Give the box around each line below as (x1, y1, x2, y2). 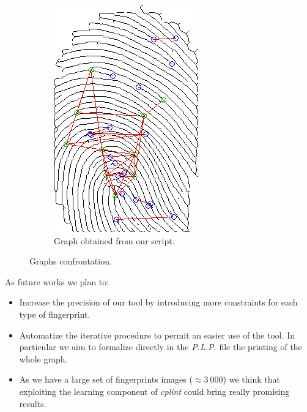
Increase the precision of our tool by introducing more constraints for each (19, 296, 298, 309)
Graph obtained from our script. (54, 234, 175, 247)
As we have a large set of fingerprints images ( (19, 373, 193, 386)
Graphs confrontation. (29, 255, 112, 268)
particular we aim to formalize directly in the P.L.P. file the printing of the (19, 340, 302, 353)
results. (19, 397, 46, 410)
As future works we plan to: (5, 275, 109, 288)
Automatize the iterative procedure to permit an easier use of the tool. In (19, 328, 295, 341)
